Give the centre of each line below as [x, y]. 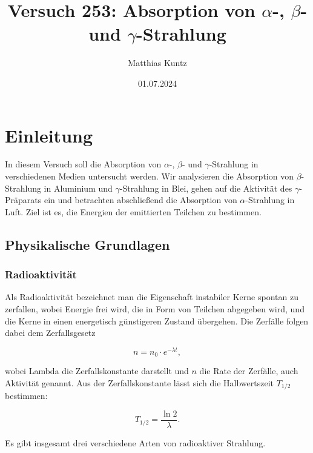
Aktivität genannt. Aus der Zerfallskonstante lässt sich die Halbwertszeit [139, 382]
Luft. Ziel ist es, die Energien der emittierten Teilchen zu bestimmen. [133, 211]
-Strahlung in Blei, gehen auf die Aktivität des [206, 188]
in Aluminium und [78, 188]
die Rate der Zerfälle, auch [249, 371]
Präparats [23, 200]
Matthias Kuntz [157, 63]
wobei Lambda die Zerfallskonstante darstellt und [97, 371]
